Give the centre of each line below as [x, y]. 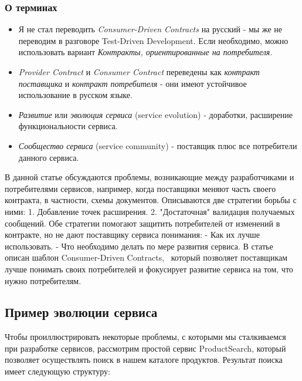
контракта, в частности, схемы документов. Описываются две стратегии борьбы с [151, 200]
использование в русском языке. [75, 95]
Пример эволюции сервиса [81, 312]
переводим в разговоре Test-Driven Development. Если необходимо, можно [153, 40]
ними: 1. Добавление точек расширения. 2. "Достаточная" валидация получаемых [150, 211]
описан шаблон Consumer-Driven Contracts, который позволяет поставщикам [146, 257]
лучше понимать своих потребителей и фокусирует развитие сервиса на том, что [149, 269]
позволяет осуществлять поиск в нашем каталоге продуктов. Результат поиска [144, 360]
